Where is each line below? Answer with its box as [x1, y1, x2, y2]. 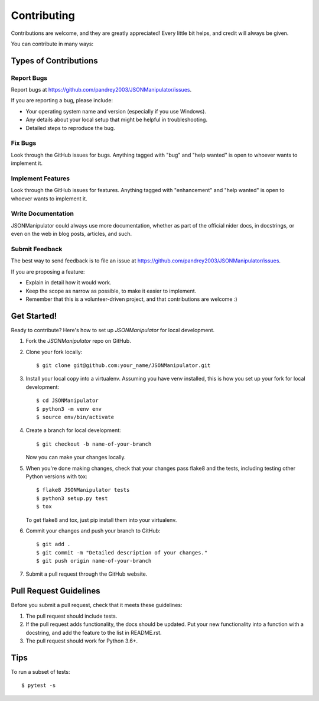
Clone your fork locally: [25, 348, 83, 355]
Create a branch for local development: [25, 427, 121, 434]
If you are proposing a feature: [11, 268, 85, 275]
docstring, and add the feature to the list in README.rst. [25, 629, 162, 636]
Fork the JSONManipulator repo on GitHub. [25, 337, 131, 345]
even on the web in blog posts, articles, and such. [11, 231, 132, 238]
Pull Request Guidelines [11, 586, 100, 596]
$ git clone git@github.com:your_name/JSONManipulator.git [36, 362, 211, 369]
